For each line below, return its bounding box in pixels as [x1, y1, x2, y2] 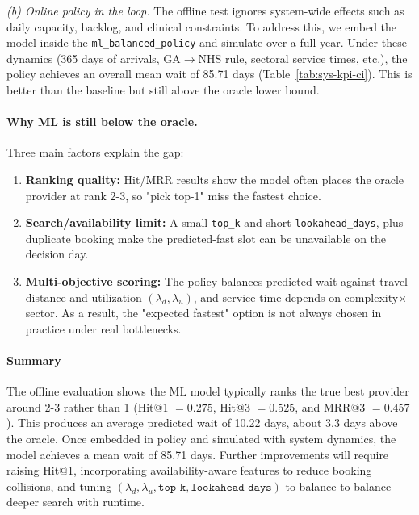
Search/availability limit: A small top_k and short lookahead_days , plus [25, 214, 404, 231]
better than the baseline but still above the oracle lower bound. [6, 82, 320, 98]
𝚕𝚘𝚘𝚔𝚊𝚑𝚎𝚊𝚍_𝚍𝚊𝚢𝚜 [191, 481, 272, 493]
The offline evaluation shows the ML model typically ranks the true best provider [6, 383, 409, 400]
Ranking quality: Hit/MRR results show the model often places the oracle [25, 171, 404, 188]
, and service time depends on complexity [193, 288, 399, 305]
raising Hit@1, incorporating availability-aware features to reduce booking [6, 462, 372, 479]
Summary [6, 352, 61, 369]
